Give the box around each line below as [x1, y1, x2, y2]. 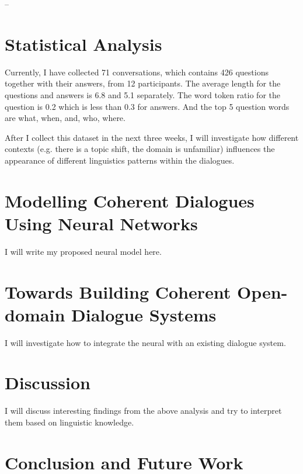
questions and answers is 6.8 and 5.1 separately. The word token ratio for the [5, 88, 280, 101]
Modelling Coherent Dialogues [5, 188, 255, 212]
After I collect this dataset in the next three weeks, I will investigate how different [5, 131, 299, 143]
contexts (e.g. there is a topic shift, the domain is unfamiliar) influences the [5, 143, 275, 155]
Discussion [5, 371, 90, 395]
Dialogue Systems [71, 302, 217, 326]
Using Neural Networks [5, 211, 198, 235]
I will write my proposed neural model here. [5, 245, 162, 257]
